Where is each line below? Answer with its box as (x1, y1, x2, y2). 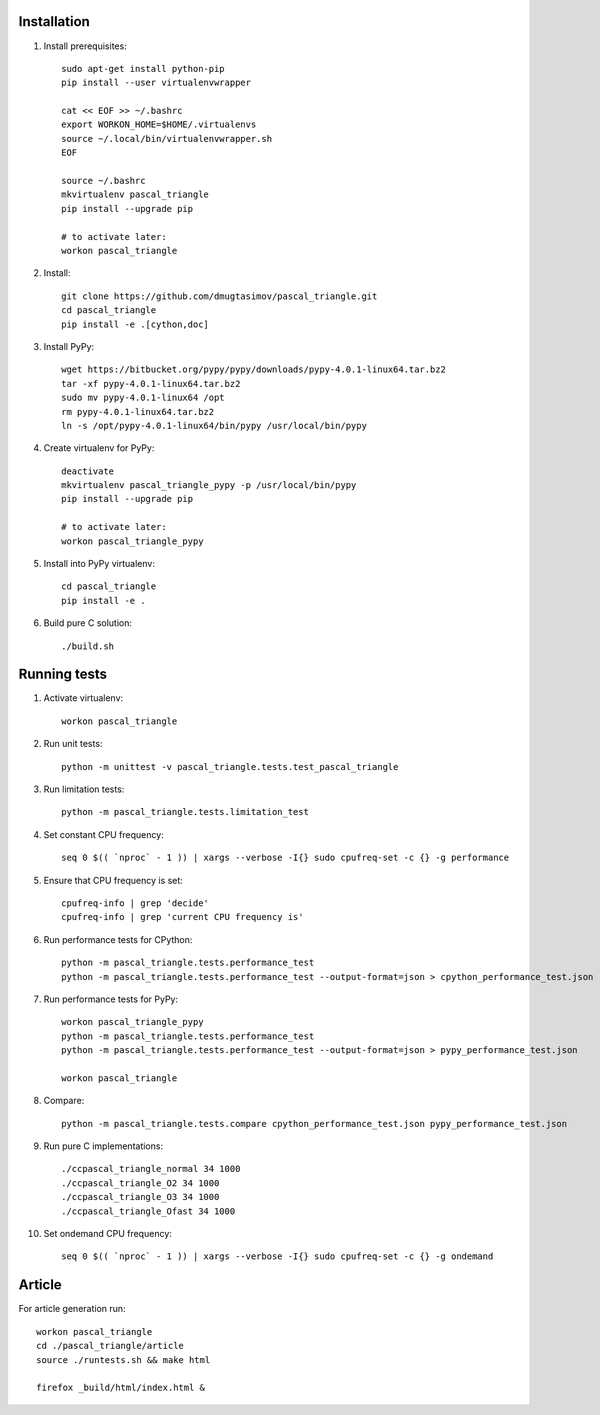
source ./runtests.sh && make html (36, 1354, 211, 1365)
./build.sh (61, 640, 115, 652)
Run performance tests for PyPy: (43, 993, 179, 1005)
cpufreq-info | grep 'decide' (61, 898, 210, 909)
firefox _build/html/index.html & (36, 1382, 205, 1394)
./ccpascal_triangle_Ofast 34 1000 (61, 1205, 236, 1217)
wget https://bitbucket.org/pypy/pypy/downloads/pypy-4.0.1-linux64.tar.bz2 (61, 364, 447, 375)
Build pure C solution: (43, 617, 133, 629)
